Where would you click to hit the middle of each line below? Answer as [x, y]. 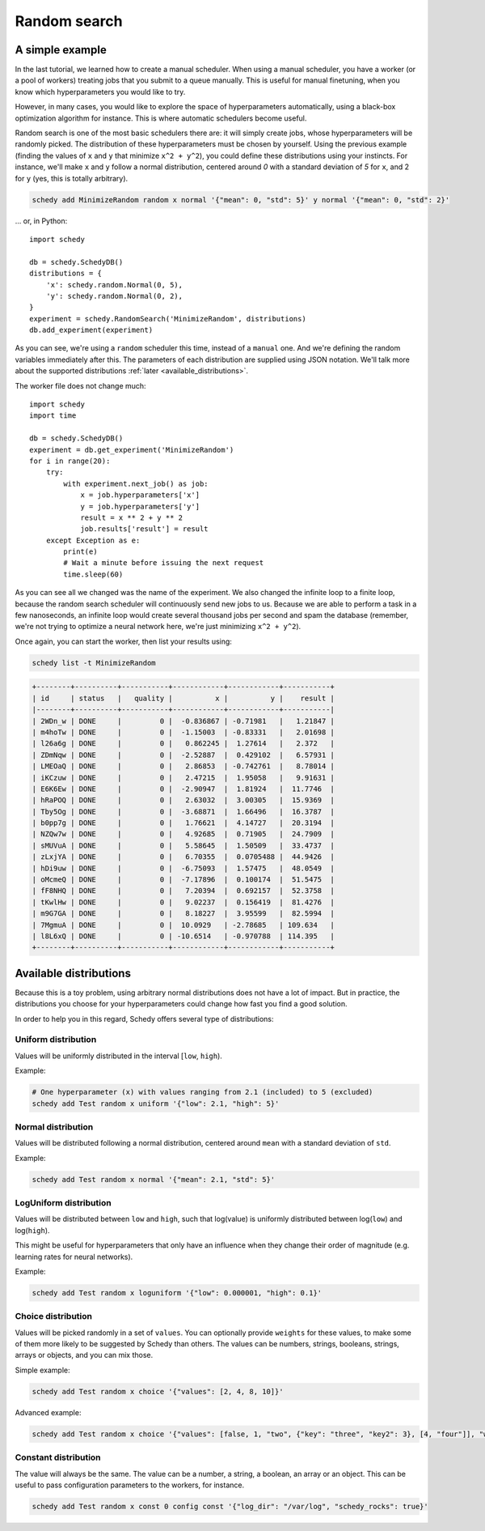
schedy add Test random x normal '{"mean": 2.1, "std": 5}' [154, 1179]
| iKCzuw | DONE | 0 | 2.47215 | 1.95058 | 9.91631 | [183, 778]
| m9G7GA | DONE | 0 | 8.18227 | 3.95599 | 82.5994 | [183, 914]
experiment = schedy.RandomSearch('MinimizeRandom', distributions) [168, 319]
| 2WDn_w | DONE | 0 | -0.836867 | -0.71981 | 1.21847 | [183, 721]
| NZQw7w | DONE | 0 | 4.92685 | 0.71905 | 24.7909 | [183, 834]
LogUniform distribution [63, 1203]
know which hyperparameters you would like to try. [100, 91]
